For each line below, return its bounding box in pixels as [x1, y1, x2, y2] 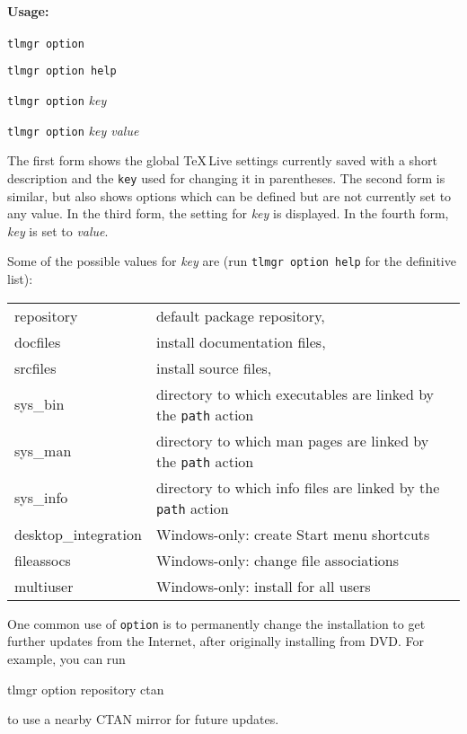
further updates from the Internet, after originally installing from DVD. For [7, 632, 424, 650]
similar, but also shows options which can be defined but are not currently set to [7, 186, 452, 205]
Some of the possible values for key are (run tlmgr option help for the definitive [7, 252, 456, 270]
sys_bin [14, 394, 65, 415]
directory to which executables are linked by [155, 383, 435, 404]
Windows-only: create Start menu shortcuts [155, 523, 430, 544]
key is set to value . [7, 221, 109, 240]
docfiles [14, 331, 61, 352]
